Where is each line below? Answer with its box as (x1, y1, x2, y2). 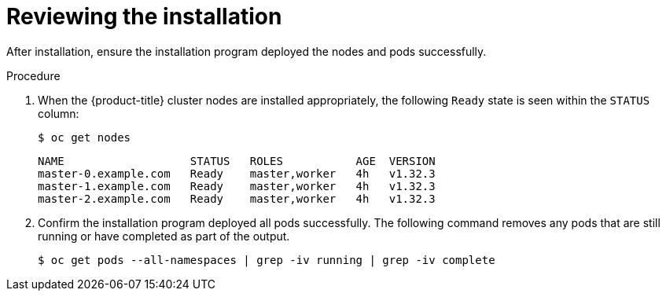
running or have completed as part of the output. (38, 229, 290, 243)
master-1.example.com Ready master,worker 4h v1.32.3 (38, 179, 436, 192)
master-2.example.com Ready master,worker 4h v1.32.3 (38, 192, 436, 205)
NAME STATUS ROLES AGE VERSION (38, 154, 436, 167)
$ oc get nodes (38, 130, 131, 144)
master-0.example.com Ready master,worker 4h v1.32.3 (38, 167, 436, 180)
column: (38, 106, 79, 120)
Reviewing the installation (6, 3, 282, 30)
